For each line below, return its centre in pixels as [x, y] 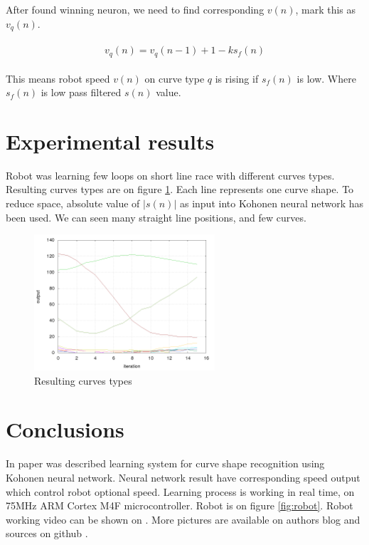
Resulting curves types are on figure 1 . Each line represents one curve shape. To [180, 189]
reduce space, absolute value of [73, 203]
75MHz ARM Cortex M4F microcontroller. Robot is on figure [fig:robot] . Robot [180, 505]
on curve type [175, 78]
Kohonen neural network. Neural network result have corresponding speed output [183, 477]
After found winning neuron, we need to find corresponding [135, 9]
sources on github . [47, 533]
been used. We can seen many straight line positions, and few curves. [156, 217]
